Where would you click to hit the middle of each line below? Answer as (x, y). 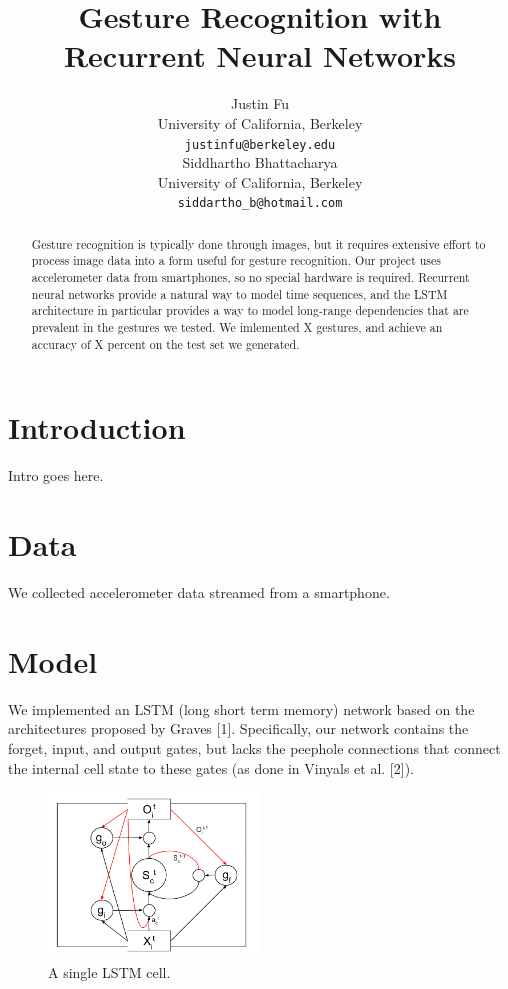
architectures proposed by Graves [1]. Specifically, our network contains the (238, 728)
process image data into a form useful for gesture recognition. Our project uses (236, 260)
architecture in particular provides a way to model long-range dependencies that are (250, 310)
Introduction (97, 427)
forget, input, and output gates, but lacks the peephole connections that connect (254, 747)
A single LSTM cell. (109, 971)
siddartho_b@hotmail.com (260, 203)
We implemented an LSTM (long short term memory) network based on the (241, 708)
